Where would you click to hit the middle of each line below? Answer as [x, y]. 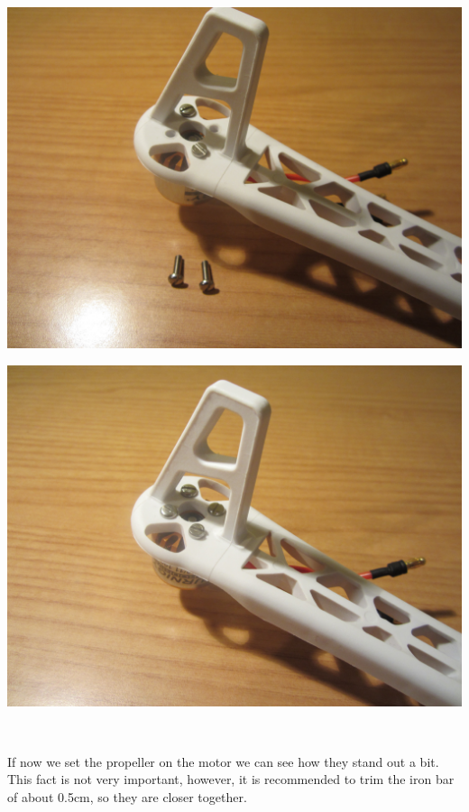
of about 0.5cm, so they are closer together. [127, 796]
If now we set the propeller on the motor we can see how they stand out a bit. [223, 761]
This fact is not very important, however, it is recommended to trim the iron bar [231, 779]
